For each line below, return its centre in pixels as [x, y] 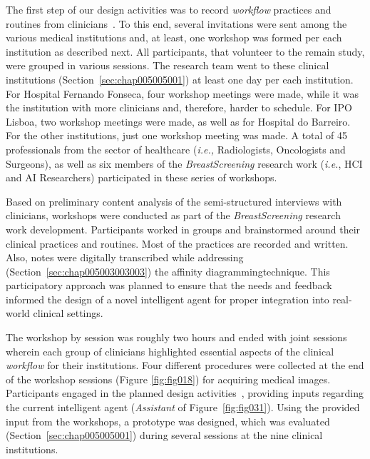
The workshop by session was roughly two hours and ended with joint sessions [176, 337]
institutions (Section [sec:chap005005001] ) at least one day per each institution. [180, 79]
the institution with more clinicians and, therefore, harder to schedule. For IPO [179, 107]
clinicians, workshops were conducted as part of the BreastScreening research [173, 215]
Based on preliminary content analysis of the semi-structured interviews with [174, 201]
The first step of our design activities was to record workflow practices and [169, 9]
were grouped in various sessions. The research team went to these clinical [168, 65]
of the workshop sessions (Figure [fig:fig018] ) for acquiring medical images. [168, 379]
